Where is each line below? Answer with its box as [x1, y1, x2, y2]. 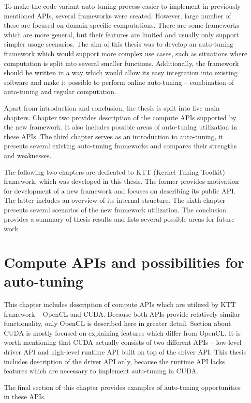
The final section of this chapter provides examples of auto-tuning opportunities [4, 382, 241, 392]
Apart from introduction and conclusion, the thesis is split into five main [4, 102, 220, 113]
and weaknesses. [4, 150, 52, 160]
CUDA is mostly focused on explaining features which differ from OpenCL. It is [4, 327, 241, 338]
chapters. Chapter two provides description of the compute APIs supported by [4, 112, 236, 122]
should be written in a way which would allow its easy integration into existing [4, 67, 237, 78]
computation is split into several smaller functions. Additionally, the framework [4, 58, 239, 68]
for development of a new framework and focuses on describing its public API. [4, 185, 236, 195]
